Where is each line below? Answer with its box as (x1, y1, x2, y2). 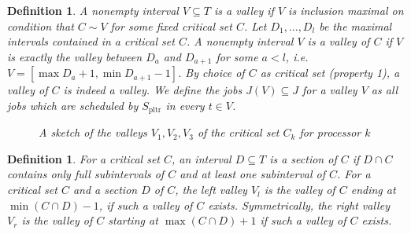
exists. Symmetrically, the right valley (208, 196, 390, 213)
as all (371, 82, 398, 98)
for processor (299, 124, 361, 141)
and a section (72, 181, 138, 198)
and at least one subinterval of (180, 166, 326, 182)
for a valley (302, 82, 357, 98)
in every (165, 97, 205, 113)
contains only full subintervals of (7, 166, 165, 182)
